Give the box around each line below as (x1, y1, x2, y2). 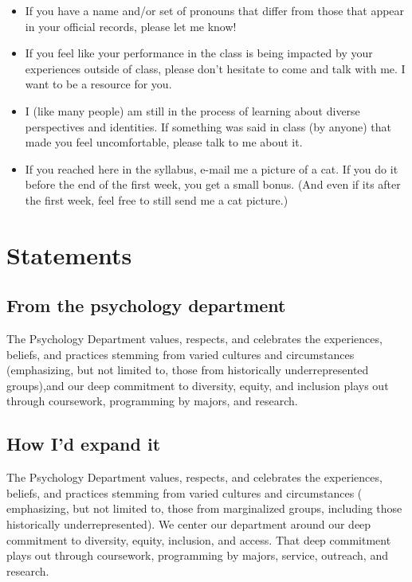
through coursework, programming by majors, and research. (6, 393, 298, 409)
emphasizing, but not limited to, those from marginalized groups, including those (6, 500, 402, 517)
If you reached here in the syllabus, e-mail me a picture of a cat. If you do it (25, 160, 398, 177)
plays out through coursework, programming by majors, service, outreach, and (6, 547, 388, 564)
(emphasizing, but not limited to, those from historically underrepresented (6, 361, 369, 378)
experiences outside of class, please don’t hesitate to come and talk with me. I (25, 60, 406, 76)
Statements (6, 238, 132, 271)
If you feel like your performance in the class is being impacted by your (25, 45, 373, 61)
